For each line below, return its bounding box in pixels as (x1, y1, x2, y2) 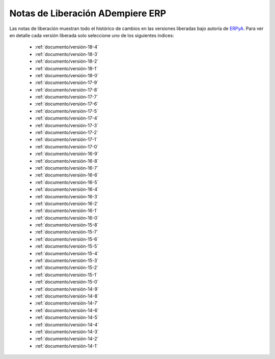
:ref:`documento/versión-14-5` (35, 314, 99, 320)
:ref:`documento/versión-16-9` (35, 151, 99, 157)
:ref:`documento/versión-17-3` (35, 122, 99, 128)
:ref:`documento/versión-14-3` (35, 328, 99, 335)
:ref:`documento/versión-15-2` (35, 264, 99, 271)
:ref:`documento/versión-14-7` (35, 300, 99, 306)
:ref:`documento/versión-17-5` (35, 108, 99, 114)
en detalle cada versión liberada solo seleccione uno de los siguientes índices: (9, 32, 174, 38)
